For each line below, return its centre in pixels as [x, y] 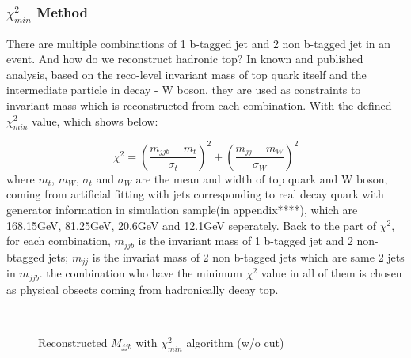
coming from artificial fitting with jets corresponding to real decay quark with [195, 194]
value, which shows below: [95, 121]
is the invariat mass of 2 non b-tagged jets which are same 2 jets [248, 256]
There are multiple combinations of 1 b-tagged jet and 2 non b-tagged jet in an [199, 43]
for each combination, [59, 241]
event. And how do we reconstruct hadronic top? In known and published [185, 59]
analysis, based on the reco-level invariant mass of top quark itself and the [186, 74]
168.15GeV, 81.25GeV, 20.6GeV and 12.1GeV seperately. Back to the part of [192, 225]
